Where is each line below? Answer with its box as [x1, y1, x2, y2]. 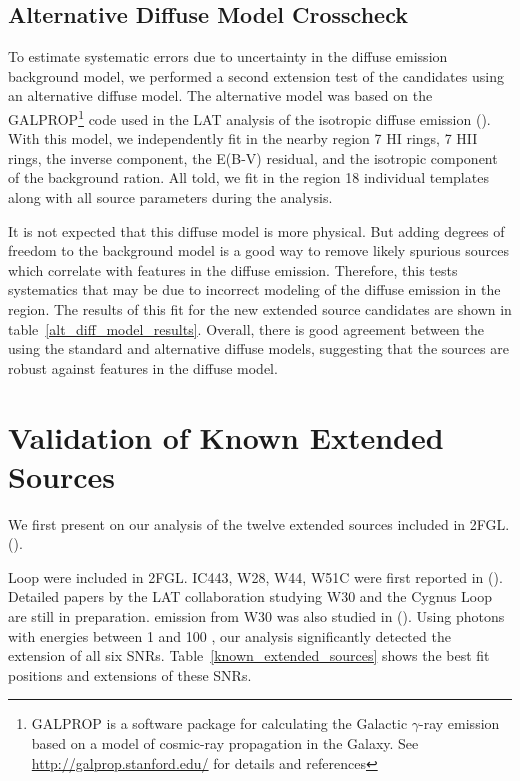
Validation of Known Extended [8, 416, 444, 457]
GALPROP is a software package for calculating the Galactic [31, 713, 408, 734]
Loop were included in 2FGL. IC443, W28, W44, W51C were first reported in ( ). [8, 566, 503, 587]
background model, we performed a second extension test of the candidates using [8, 65, 504, 86]
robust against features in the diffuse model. [8, 357, 278, 378]
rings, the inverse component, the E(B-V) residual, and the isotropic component [8, 147, 498, 168]
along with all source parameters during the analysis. [8, 187, 333, 208]
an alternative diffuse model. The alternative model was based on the [8, 85, 433, 106]
